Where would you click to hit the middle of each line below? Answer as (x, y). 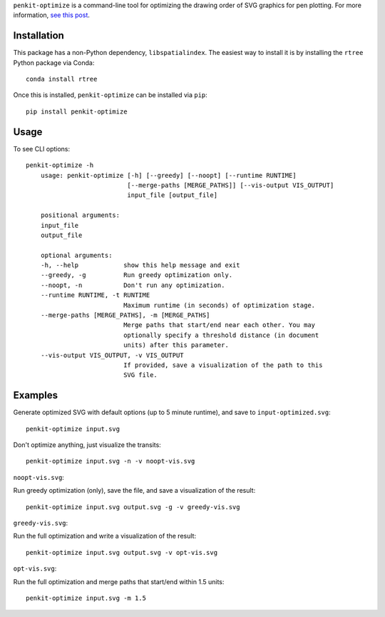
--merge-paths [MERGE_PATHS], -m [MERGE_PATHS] (125, 315)
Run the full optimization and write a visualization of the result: (104, 536)
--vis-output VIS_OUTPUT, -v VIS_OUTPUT (112, 355)
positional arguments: (80, 215)
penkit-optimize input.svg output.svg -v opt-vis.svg (122, 552)
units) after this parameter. (176, 345)
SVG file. (141, 375)
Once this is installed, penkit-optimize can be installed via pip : (111, 95)
